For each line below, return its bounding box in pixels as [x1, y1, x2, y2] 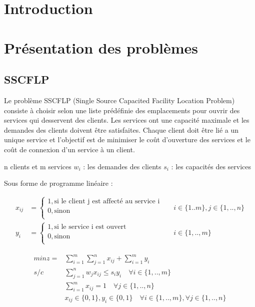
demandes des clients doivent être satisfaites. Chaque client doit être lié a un [4, 124, 239, 135]
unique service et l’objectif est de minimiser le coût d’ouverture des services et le [4, 134, 250, 145]
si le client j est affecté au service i [54, 197, 160, 205]
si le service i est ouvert [54, 223, 126, 230]
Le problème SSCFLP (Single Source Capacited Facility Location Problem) [4, 95, 235, 105]
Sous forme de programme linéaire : [4, 178, 113, 188]
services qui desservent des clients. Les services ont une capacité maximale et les [4, 115, 249, 125]
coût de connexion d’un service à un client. [4, 144, 135, 154]
